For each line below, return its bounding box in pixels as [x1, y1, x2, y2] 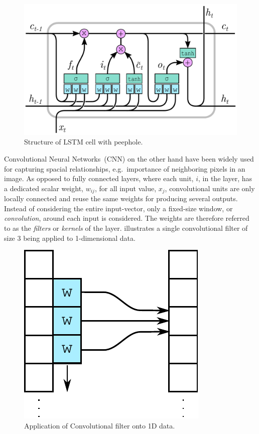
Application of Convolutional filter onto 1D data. [24, 420, 175, 430]
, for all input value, [94, 183, 157, 193]
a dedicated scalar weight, [4, 183, 83, 193]
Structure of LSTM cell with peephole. [24, 136, 143, 147]
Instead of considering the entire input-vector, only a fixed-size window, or [4, 203, 233, 213]
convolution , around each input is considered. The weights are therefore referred [4, 213, 249, 223]
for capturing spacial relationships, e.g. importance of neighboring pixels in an [4, 163, 245, 174]
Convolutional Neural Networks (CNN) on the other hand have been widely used [4, 154, 254, 164]
